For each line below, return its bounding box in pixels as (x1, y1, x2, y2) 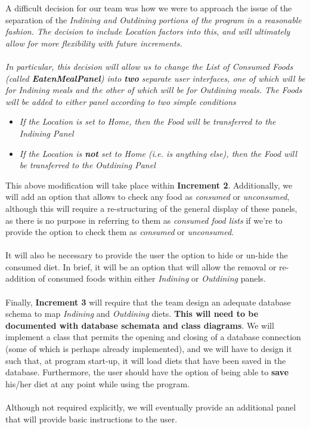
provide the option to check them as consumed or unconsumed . (5, 226, 234, 238)
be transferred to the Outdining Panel (19, 159, 156, 171)
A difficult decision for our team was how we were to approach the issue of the (5, 2, 292, 14)
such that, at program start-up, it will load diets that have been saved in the (5, 354, 286, 366)
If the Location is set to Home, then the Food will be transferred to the (19, 115, 276, 128)
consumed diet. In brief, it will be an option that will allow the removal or (5, 260, 277, 273)
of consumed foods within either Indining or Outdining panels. (38, 272, 266, 285)
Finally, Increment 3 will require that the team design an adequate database (5, 295, 291, 308)
